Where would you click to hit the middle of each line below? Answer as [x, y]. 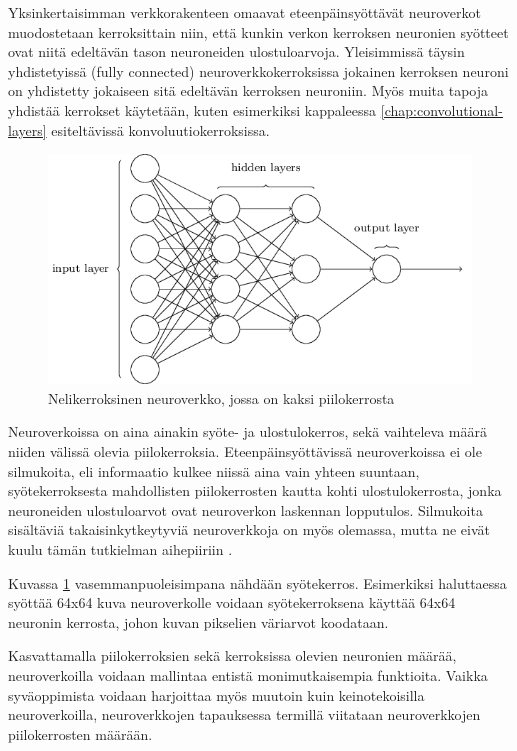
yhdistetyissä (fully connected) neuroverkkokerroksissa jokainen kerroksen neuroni [258, 70]
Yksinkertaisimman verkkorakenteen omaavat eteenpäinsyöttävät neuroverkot [244, 12]
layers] [27, 129]
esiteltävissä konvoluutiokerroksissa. [160, 129]
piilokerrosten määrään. [80, 733]
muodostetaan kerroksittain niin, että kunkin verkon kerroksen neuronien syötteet [258, 31]
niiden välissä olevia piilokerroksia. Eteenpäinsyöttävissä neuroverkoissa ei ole [245, 451]
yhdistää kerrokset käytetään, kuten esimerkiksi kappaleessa [192, 109]
